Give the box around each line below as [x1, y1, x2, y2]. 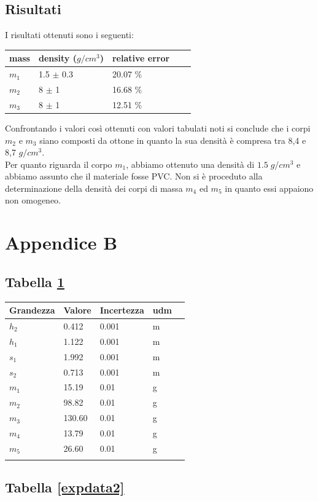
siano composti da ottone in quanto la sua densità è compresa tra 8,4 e [39, 133, 306, 146]
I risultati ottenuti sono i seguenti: [5, 28, 134, 41]
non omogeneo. [5, 194, 61, 207]
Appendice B [5, 230, 118, 255]
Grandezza [9, 304, 55, 317]
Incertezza [99, 304, 144, 317]
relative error [112, 52, 170, 65]
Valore [63, 304, 91, 317]
